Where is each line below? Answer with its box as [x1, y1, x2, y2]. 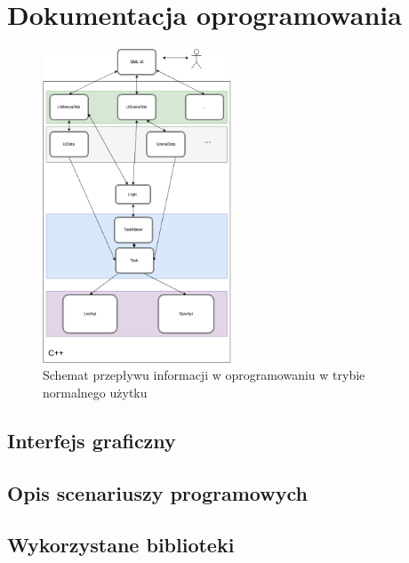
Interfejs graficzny [7, 426, 176, 454]
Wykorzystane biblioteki [7, 531, 235, 559]
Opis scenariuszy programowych [7, 479, 308, 506]
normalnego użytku [43, 382, 148, 401]
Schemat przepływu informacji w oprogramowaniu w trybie [43, 366, 365, 384]
